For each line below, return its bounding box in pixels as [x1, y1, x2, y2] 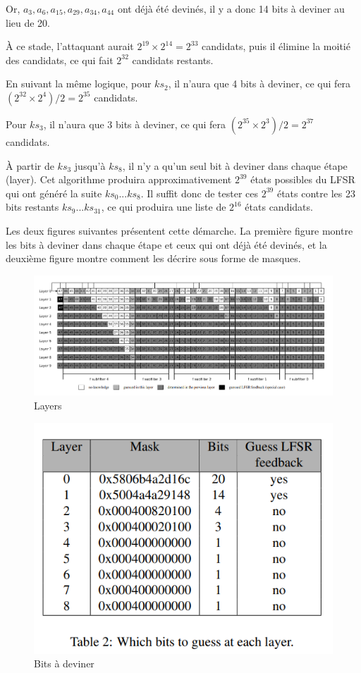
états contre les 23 [276, 185, 355, 200]
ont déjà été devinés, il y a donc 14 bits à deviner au [117, 1, 345, 16]
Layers [34, 398, 62, 413]
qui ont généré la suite [6, 185, 102, 200]
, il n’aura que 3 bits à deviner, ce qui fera [43, 116, 226, 131]
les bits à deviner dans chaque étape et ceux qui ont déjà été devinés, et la [6, 237, 327, 252]
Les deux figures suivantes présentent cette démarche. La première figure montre [6, 223, 353, 237]
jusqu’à [74, 158, 106, 173]
